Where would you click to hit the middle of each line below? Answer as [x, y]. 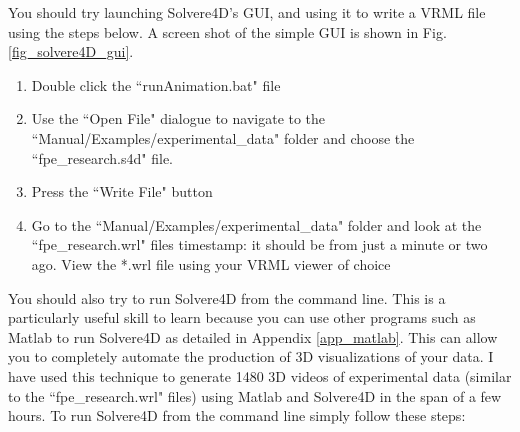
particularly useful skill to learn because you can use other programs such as [242, 317]
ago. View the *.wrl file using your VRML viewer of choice [211, 263]
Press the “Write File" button [122, 191]
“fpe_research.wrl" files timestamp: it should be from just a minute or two [259, 244]
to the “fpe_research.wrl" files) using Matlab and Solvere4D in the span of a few [255, 395]
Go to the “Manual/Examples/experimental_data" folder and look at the [256, 224]
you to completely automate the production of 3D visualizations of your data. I [251, 356]
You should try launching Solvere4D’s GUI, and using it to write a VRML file [247, 12]
